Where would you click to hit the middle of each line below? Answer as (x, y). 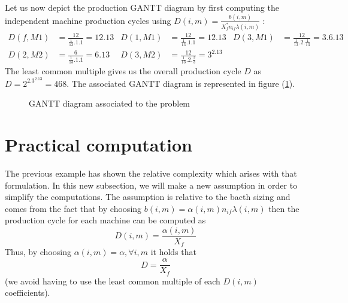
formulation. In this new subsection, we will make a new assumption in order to (151, 185)
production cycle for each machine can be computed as (105, 220)
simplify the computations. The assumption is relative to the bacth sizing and (148, 197)
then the (284, 208)
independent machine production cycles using (88, 20)
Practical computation (99, 145)
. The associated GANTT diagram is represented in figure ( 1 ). (181, 83)
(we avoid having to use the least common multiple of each (113, 281)
